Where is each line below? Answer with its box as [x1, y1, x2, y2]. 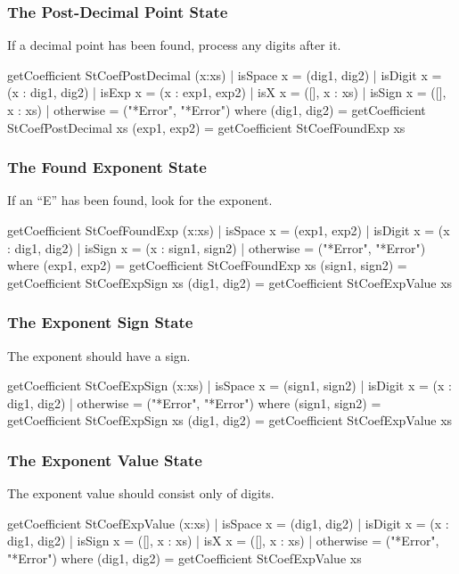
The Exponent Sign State [7, 311, 193, 333]
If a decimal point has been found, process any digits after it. [7, 36, 341, 54]
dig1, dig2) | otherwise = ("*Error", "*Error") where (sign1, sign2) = [7, 393, 381, 412]
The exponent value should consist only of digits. [7, 484, 275, 503]
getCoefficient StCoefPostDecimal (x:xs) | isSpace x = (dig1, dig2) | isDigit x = [7, 65, 442, 84]
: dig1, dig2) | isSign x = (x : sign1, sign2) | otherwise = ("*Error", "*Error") [7, 238, 426, 257]
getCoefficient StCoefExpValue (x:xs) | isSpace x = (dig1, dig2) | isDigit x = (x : [7, 513, 449, 532]
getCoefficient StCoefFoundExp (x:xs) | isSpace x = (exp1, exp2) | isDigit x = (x [7, 221, 450, 239]
